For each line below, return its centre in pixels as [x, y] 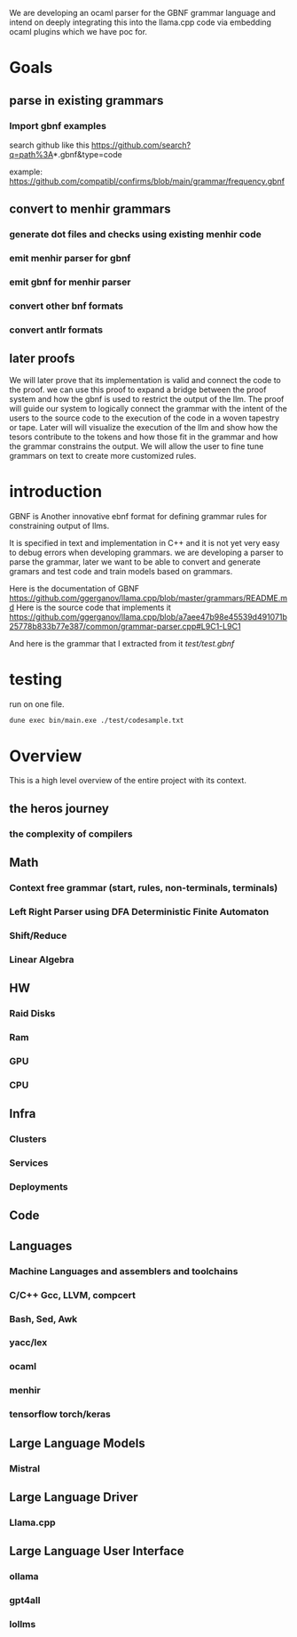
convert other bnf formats [66, 306]
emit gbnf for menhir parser [70, 282]
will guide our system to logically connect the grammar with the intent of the [148, 408]
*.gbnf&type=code [87, 154]
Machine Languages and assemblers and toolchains [124, 1271]
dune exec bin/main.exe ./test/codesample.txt [97, 720]
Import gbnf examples [58, 125]
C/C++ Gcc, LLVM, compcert [72, 1295]
